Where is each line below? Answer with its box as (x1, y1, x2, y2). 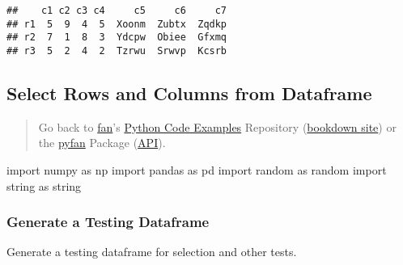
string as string (6, 177, 82, 194)
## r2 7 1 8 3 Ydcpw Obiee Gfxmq (6, 32, 227, 44)
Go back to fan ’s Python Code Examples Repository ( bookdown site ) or (38, 118, 397, 135)
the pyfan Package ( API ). (38, 134, 166, 151)
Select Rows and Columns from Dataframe (6, 81, 372, 106)
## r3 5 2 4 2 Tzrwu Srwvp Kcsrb (6, 44, 227, 57)
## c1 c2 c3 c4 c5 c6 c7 (6, 5, 227, 16)
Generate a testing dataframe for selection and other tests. (6, 243, 297, 260)
